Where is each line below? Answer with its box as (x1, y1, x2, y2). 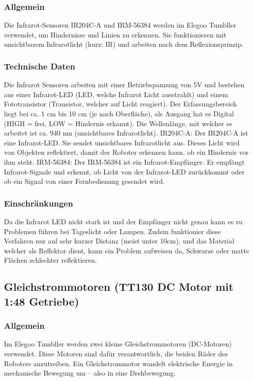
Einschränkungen (4, 197, 73, 209)
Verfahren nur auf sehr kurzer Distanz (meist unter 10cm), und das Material (4, 236, 234, 246)
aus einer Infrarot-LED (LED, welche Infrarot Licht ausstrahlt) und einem (4, 89, 228, 99)
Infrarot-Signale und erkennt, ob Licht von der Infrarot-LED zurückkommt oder (4, 166, 245, 176)
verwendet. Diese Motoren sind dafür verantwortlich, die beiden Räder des (4, 348, 228, 358)
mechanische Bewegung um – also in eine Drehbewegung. (4, 368, 176, 378)
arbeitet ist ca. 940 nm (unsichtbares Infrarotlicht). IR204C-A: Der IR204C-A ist (4, 128, 248, 138)
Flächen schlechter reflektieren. (4, 255, 97, 265)
